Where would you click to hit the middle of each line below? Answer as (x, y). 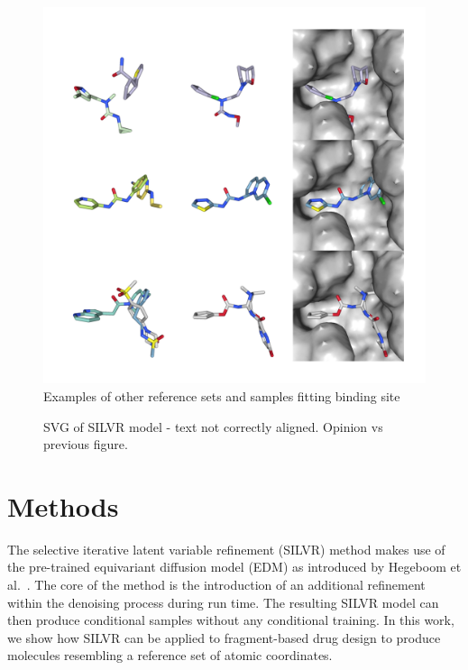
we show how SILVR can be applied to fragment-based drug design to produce (224, 637)
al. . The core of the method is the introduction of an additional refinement (216, 585)
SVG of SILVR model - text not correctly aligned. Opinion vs (213, 426)
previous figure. (86, 444)
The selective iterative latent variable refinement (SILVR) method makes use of (226, 549)
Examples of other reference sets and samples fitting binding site (222, 395)
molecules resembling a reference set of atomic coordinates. (170, 655)
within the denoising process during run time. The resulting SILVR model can (223, 602)
